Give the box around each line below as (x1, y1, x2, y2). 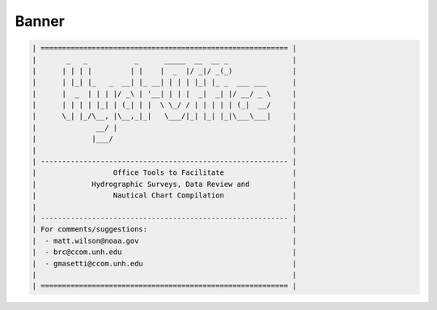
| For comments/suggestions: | (32, 225, 297, 234)
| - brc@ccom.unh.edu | (32, 248, 297, 257)
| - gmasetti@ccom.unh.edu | (32, 259, 297, 268)
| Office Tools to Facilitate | (32, 168, 297, 177)
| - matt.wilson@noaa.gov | (32, 236, 297, 245)
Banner (15, 12, 65, 30)
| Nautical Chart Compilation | (32, 191, 297, 200)
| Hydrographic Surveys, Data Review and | (32, 179, 297, 189)
